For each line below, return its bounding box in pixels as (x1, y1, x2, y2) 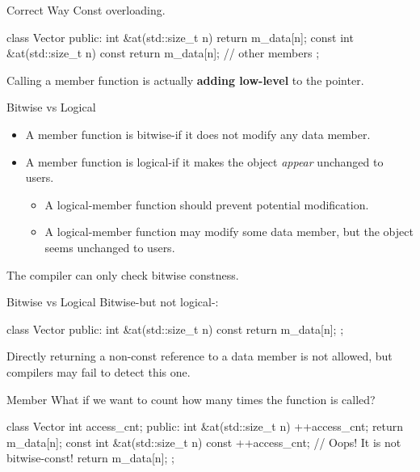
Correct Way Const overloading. (6, 2, 166, 18)
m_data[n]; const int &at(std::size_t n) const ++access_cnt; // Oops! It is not (6, 433, 401, 450)
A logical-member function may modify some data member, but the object (44, 223, 414, 240)
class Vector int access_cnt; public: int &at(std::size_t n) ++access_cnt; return (6, 418, 404, 435)
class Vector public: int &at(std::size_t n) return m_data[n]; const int (6, 28, 354, 45)
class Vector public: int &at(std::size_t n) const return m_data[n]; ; (6, 320, 344, 337)
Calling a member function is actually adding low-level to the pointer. (6, 71, 364, 88)
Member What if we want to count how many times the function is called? (6, 390, 376, 407)
